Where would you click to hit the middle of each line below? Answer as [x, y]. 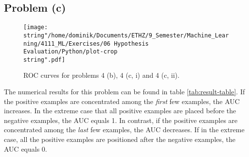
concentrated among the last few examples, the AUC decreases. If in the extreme [124, 130]
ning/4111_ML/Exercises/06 [67, 44]
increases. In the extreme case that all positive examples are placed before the [120, 111]
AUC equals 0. [26, 148]
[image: [36, 27]
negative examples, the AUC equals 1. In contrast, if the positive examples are [121, 120]
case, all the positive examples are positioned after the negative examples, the [120, 139]
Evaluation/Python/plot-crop [71, 52]
